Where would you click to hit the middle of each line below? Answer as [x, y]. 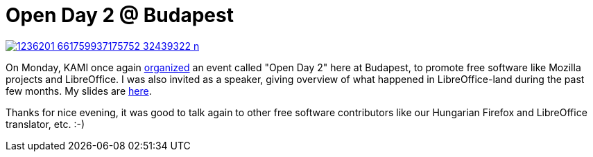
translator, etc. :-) [45, 124]
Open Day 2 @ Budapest [120, 15]
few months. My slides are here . [79, 91]
